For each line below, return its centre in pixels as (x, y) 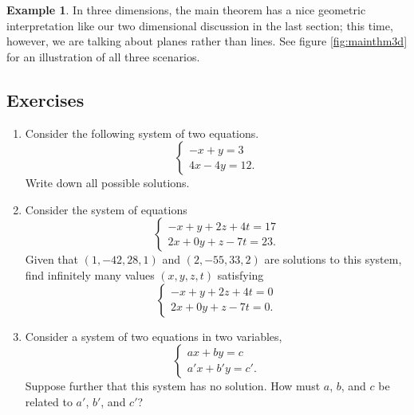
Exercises (45, 99)
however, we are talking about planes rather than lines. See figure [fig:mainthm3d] (207, 41)
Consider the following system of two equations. (142, 133)
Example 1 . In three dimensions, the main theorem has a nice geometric (186, 10)
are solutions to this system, (333, 259)
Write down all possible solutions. (107, 183)
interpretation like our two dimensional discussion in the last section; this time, (200, 25)
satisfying (241, 274)
